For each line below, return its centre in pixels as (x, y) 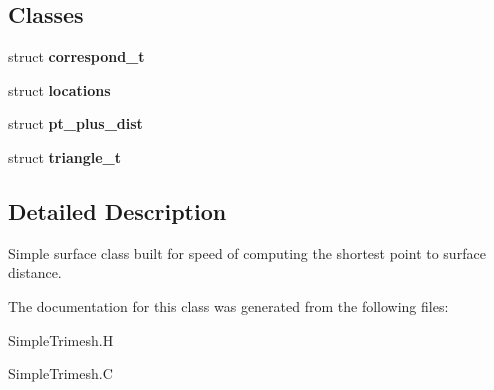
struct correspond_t (76, 56)
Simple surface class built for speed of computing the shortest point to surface (247, 252)
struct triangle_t (65, 156)
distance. (35, 272)
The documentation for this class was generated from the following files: (228, 305)
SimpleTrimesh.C (60, 373)
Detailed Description (117, 210)
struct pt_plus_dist (75, 123)
